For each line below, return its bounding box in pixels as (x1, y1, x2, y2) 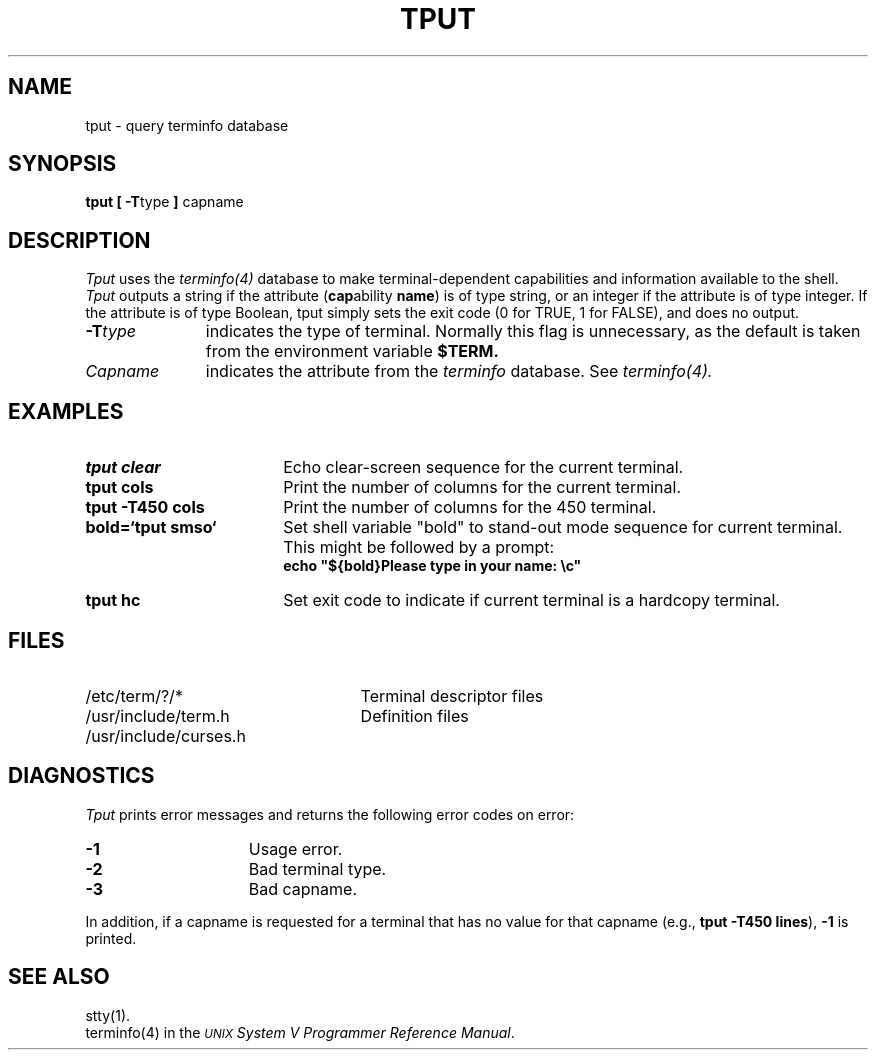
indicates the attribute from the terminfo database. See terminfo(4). (205, 361, 713, 382)
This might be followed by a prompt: (283, 537, 555, 558)
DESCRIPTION (8, 227, 151, 253)
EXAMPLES (8, 398, 124, 424)
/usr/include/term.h (85, 705, 230, 726)
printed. (85, 929, 137, 947)
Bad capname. (248, 878, 357, 899)
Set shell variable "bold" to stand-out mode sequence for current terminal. (283, 517, 843, 538)
